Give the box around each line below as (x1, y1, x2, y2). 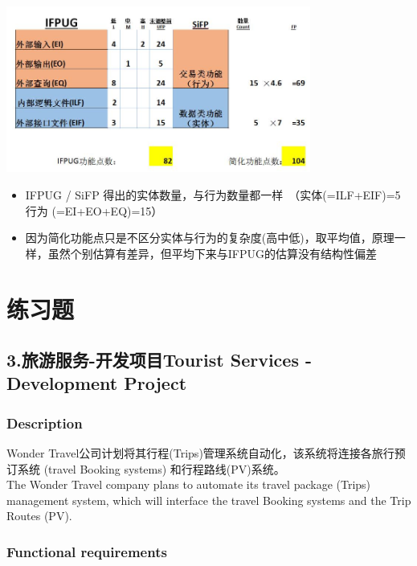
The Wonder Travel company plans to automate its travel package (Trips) (6, 476, 371, 493)
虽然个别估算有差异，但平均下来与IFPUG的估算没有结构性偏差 (47, 244, 378, 261)
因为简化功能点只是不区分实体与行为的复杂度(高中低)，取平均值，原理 (25, 229, 395, 246)
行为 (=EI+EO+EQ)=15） (25, 202, 163, 219)
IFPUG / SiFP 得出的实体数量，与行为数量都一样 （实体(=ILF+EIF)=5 (25, 186, 401, 203)
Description (6, 412, 83, 433)
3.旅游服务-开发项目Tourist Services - (6, 347, 313, 372)
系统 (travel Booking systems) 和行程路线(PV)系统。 (17, 460, 285, 477)
